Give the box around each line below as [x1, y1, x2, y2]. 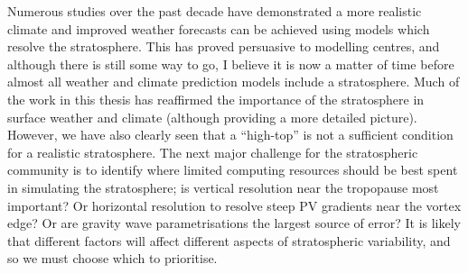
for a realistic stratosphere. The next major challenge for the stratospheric [7, 142, 418, 161]
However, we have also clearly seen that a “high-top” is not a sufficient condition [7, 125, 454, 144]
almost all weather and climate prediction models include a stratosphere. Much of [7, 72, 460, 91]
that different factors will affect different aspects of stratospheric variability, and [7, 231, 451, 250]
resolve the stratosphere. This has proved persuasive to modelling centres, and [7, 37, 440, 56]
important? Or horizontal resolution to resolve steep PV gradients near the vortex [7, 196, 462, 214]
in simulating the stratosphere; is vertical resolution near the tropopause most [7, 177, 439, 196]
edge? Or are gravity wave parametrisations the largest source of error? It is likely [7, 214, 461, 232]
